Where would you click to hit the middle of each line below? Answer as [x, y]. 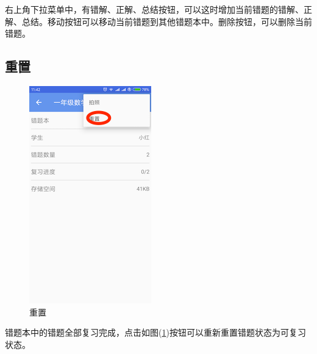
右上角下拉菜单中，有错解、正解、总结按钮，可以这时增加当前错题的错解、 [154, 9]
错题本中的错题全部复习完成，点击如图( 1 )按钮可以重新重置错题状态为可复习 [155, 332]
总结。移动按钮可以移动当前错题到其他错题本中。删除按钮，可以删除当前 [167, 21]
